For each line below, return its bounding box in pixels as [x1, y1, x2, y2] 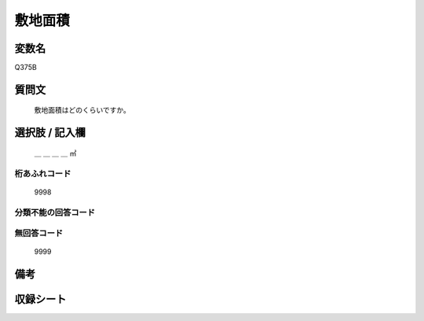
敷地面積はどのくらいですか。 [34, 105, 131, 115]
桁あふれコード [14, 168, 71, 179]
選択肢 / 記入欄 [14, 126, 86, 139]
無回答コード [14, 228, 64, 239]
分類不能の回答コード [14, 207, 96, 218]
